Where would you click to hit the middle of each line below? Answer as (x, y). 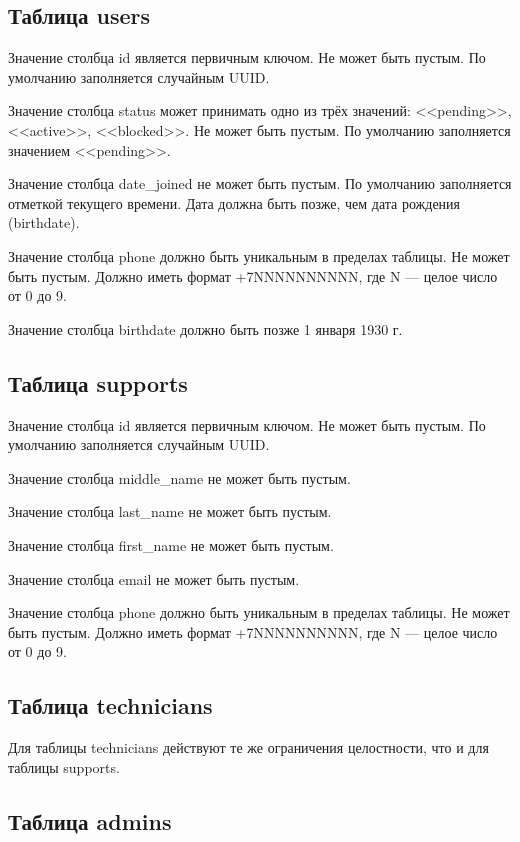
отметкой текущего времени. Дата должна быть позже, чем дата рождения (234, 202)
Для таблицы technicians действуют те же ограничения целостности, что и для (248, 747)
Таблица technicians (110, 705)
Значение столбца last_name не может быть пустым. (170, 511)
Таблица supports (98, 382)
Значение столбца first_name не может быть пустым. (171, 544)
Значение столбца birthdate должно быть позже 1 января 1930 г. (205, 328)
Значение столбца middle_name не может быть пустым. (179, 477)
